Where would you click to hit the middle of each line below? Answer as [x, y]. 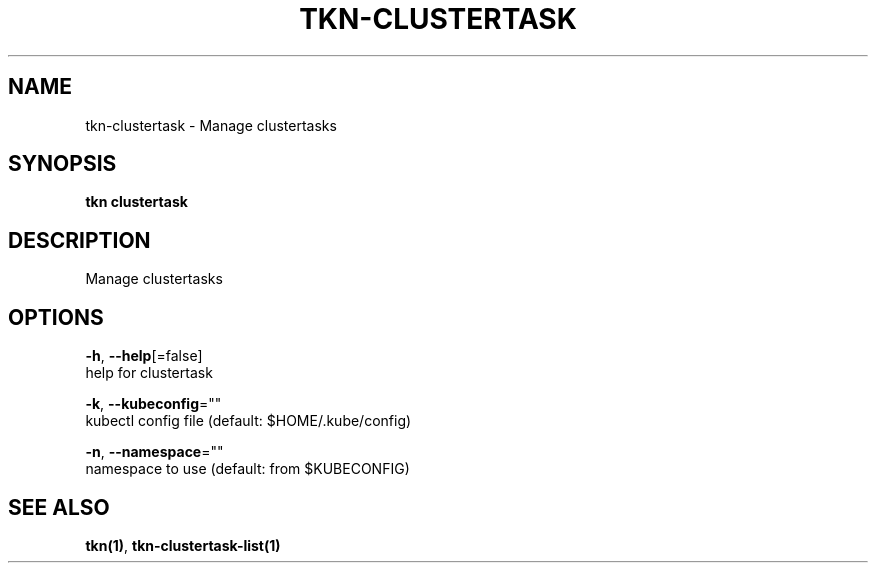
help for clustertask [149, 373]
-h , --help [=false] [144, 356]
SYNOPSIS [62, 164]
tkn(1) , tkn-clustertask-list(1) [183, 545]
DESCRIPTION [79, 240]
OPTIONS [56, 317]
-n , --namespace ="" [154, 452]
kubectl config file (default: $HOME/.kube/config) [248, 421]
